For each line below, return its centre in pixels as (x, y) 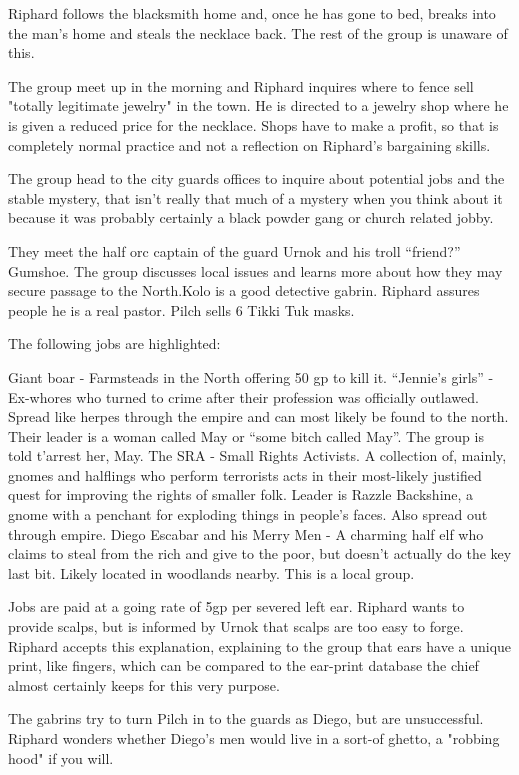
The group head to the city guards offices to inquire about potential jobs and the (256, 178)
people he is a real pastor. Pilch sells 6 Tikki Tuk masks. (181, 309)
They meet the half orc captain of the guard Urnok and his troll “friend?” (234, 250)
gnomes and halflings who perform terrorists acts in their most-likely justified (245, 474)
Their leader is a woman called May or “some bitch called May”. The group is (246, 435)
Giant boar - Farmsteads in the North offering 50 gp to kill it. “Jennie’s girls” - (251, 376)
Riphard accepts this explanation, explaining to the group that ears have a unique (260, 645)
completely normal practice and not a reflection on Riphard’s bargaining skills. (249, 144)
